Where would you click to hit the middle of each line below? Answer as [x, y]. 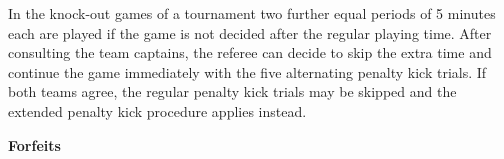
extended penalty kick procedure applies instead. [157, 110]
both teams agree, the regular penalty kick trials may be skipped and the [232, 91]
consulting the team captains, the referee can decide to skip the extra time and [250, 52]
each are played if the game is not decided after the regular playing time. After [250, 32]
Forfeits [34, 144]
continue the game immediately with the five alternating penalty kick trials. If [247, 71]
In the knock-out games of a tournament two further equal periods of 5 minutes [252, 13]
